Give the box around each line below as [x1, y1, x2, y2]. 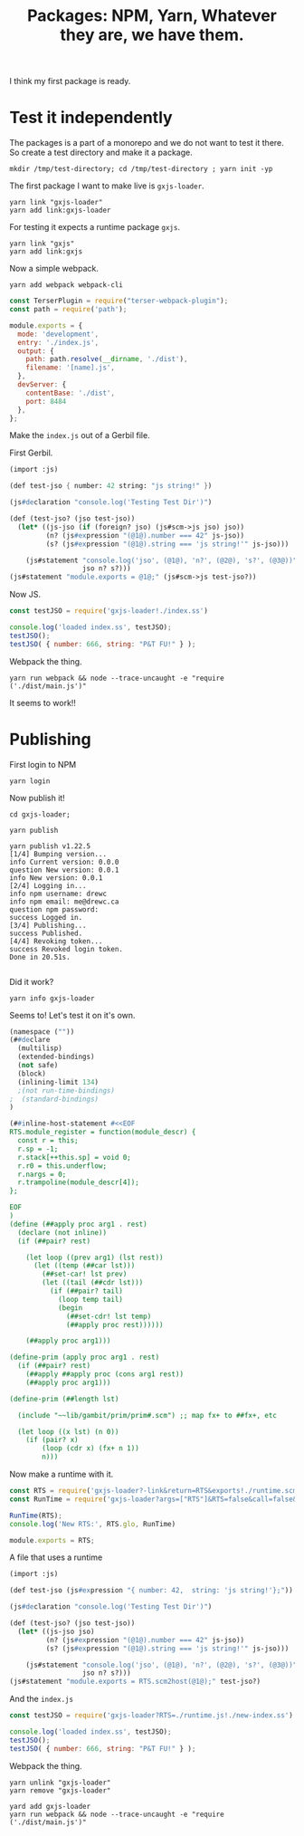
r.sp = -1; [17, 1144, 59, 1153]
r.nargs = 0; [17, 1170, 67, 1179]
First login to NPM [9, 759, 77, 770]
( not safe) [17, 1061, 59, 1070]
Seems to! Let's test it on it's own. [9, 1009, 136, 1020]
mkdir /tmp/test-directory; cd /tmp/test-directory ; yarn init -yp [9, 165, 273, 174]
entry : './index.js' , [17, 338, 100, 347]
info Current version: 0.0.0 [9, 857, 119, 866]
